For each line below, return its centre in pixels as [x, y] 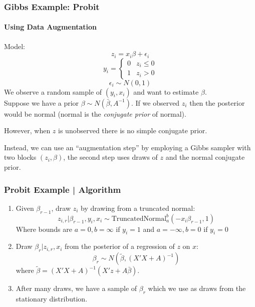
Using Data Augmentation [50, 27]
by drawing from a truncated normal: [138, 208]
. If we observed [155, 102]
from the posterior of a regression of [119, 246]
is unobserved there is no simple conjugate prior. [133, 130]
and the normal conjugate [205, 157]
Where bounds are [44, 229]
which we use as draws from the [197, 288]
